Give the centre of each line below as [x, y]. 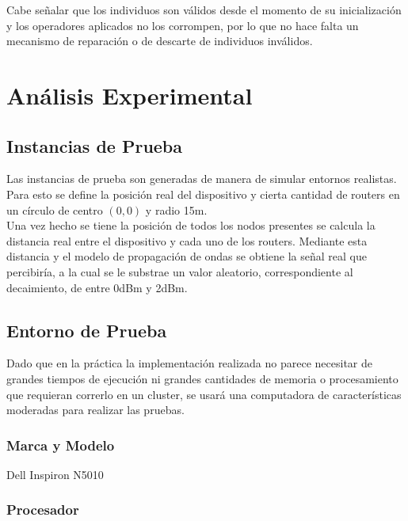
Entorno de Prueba [87, 330]
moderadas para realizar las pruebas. [95, 410]
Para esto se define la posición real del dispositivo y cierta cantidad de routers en [203, 194]
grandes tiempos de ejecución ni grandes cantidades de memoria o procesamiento [202, 378]
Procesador [43, 510]
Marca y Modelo [61, 445]
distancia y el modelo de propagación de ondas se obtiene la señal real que [187, 256]
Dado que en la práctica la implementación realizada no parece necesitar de [189, 363]
